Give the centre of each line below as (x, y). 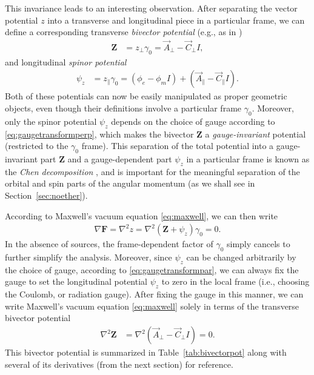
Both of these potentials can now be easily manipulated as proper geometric (146, 96)
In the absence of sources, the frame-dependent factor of (109, 244)
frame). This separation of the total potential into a (178, 146)
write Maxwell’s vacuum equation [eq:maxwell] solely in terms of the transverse (152, 306)
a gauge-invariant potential (256, 134)
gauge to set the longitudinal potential (76, 281)
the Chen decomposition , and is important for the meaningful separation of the (152, 171)
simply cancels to (258, 244)
